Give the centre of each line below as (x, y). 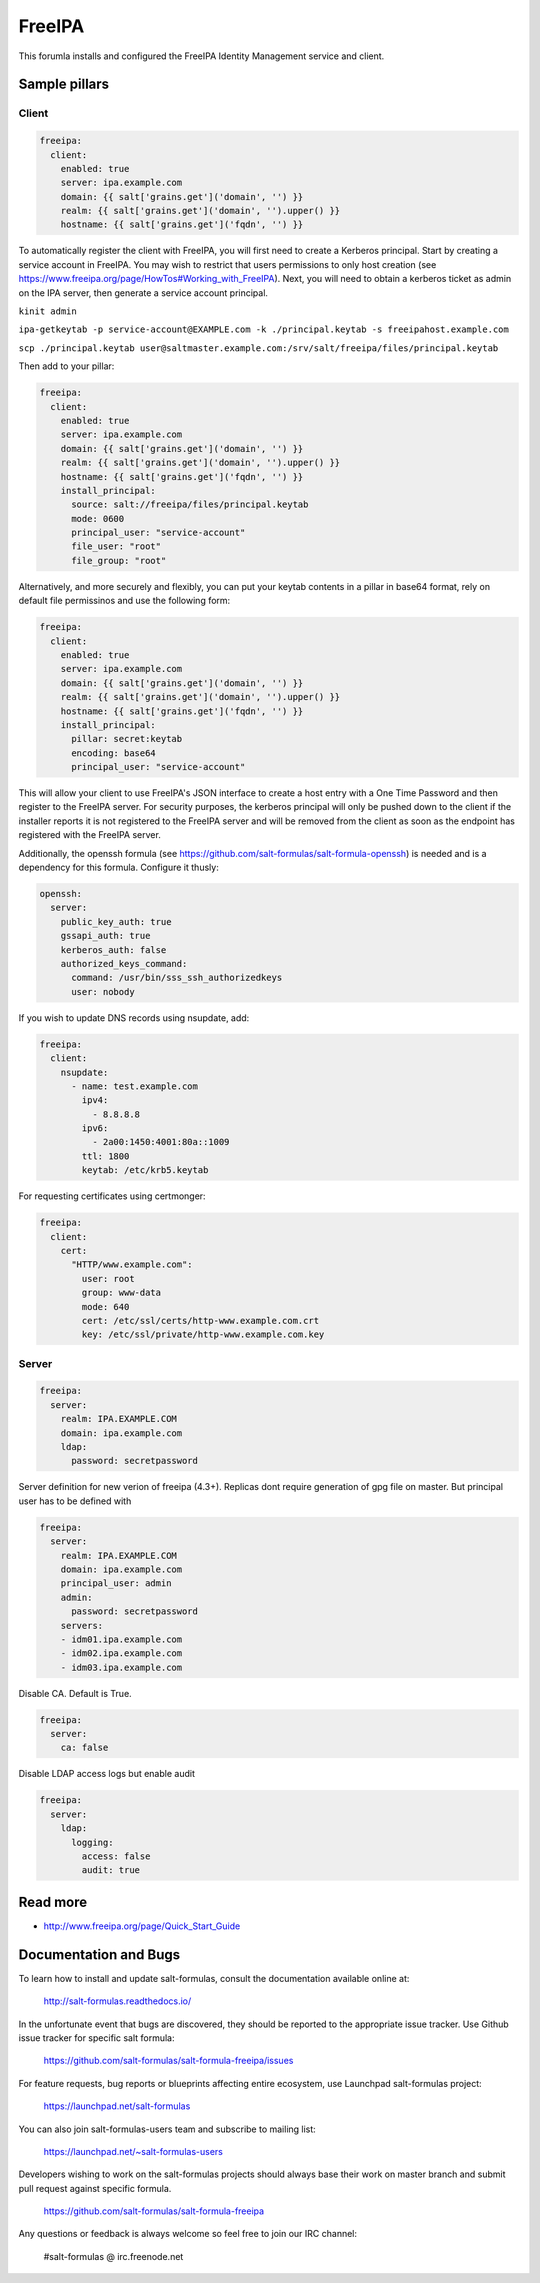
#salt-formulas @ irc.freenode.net (113, 2256)
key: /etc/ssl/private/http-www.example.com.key (203, 1334)
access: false (116, 1856)
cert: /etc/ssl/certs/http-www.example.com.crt (200, 1320)
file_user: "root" (116, 546)
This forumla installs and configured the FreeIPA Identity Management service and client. (201, 56)
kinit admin (47, 311)
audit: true (110, 1870)
